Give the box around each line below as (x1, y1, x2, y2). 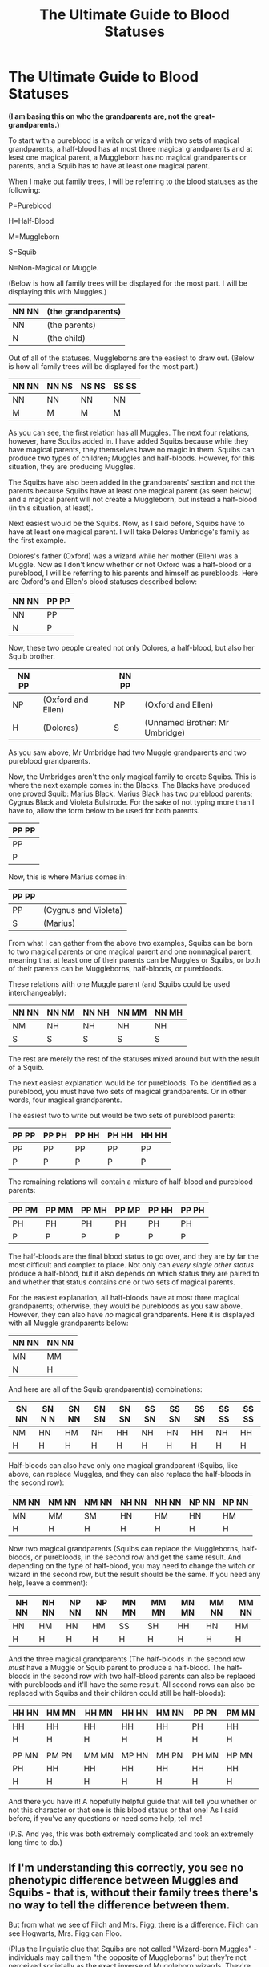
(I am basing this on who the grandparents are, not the (8, 111, 192, 121)
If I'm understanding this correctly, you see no (8, 1861, 244, 1875)
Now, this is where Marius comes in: (8, 872, 128, 882)
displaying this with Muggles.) (8, 286, 107, 296)
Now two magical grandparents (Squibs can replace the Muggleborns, (8, 1543, 240, 1553)
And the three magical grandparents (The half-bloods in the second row (8, 1654, 246, 1664)
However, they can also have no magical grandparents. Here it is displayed (8, 1309, 255, 1319)
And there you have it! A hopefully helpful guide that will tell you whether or (8, 1796, 257, 1806)
